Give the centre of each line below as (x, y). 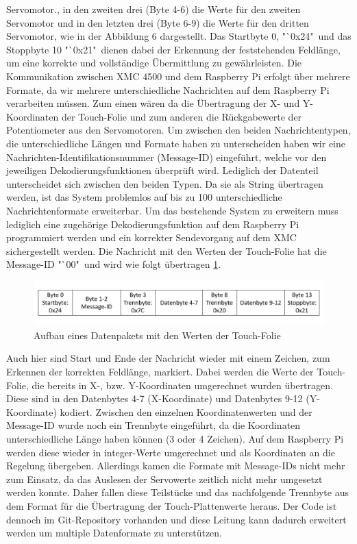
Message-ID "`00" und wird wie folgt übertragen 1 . (114, 264)
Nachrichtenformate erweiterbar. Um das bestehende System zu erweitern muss (172, 210)
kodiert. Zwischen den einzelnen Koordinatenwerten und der (186, 411)
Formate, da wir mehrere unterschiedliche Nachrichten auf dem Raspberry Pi (168, 89)
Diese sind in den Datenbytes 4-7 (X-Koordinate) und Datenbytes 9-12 (155, 398)
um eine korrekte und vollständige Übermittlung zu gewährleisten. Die (154, 63)
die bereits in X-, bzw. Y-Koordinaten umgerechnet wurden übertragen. (182, 385)
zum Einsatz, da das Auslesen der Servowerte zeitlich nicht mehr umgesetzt (164, 479)
